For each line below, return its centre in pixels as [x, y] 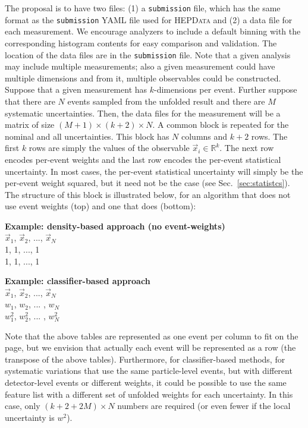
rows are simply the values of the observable [109, 148]
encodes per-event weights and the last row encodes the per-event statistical [143, 159]
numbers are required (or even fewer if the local [204, 406]
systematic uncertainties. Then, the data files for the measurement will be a [143, 113]
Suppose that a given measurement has [76, 89]
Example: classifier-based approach [78, 281]
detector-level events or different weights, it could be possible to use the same [146, 382]
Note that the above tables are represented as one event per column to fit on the [152, 336]
